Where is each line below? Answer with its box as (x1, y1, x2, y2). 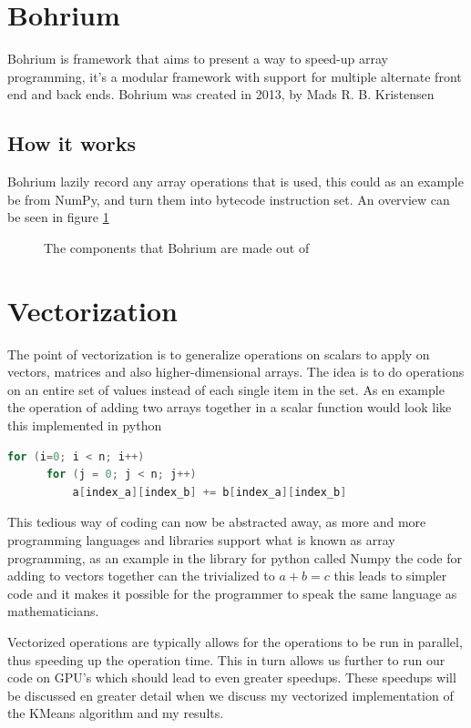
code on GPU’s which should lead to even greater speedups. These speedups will (7, 668, 456, 687)
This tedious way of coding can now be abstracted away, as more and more (7, 512, 426, 531)
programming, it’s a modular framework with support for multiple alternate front (7, 66, 462, 86)
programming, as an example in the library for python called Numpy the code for (7, 548, 462, 567)
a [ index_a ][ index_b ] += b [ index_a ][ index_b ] (72, 485, 347, 499)
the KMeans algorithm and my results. (7, 703, 224, 723)
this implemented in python (7, 415, 162, 434)
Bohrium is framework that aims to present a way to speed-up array (7, 49, 388, 68)
